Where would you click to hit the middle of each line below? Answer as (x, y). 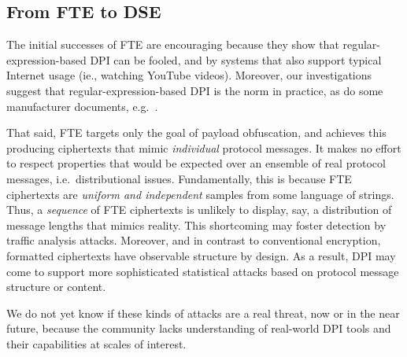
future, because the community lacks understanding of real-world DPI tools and (199, 328)
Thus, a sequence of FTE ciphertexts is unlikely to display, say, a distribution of (199, 210)
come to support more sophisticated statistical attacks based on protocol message (203, 271)
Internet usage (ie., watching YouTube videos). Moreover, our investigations (189, 75)
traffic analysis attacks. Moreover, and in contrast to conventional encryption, (194, 240)
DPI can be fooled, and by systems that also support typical (236, 59)
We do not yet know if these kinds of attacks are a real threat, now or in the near (203, 313)
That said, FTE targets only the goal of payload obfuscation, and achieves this (196, 132)
